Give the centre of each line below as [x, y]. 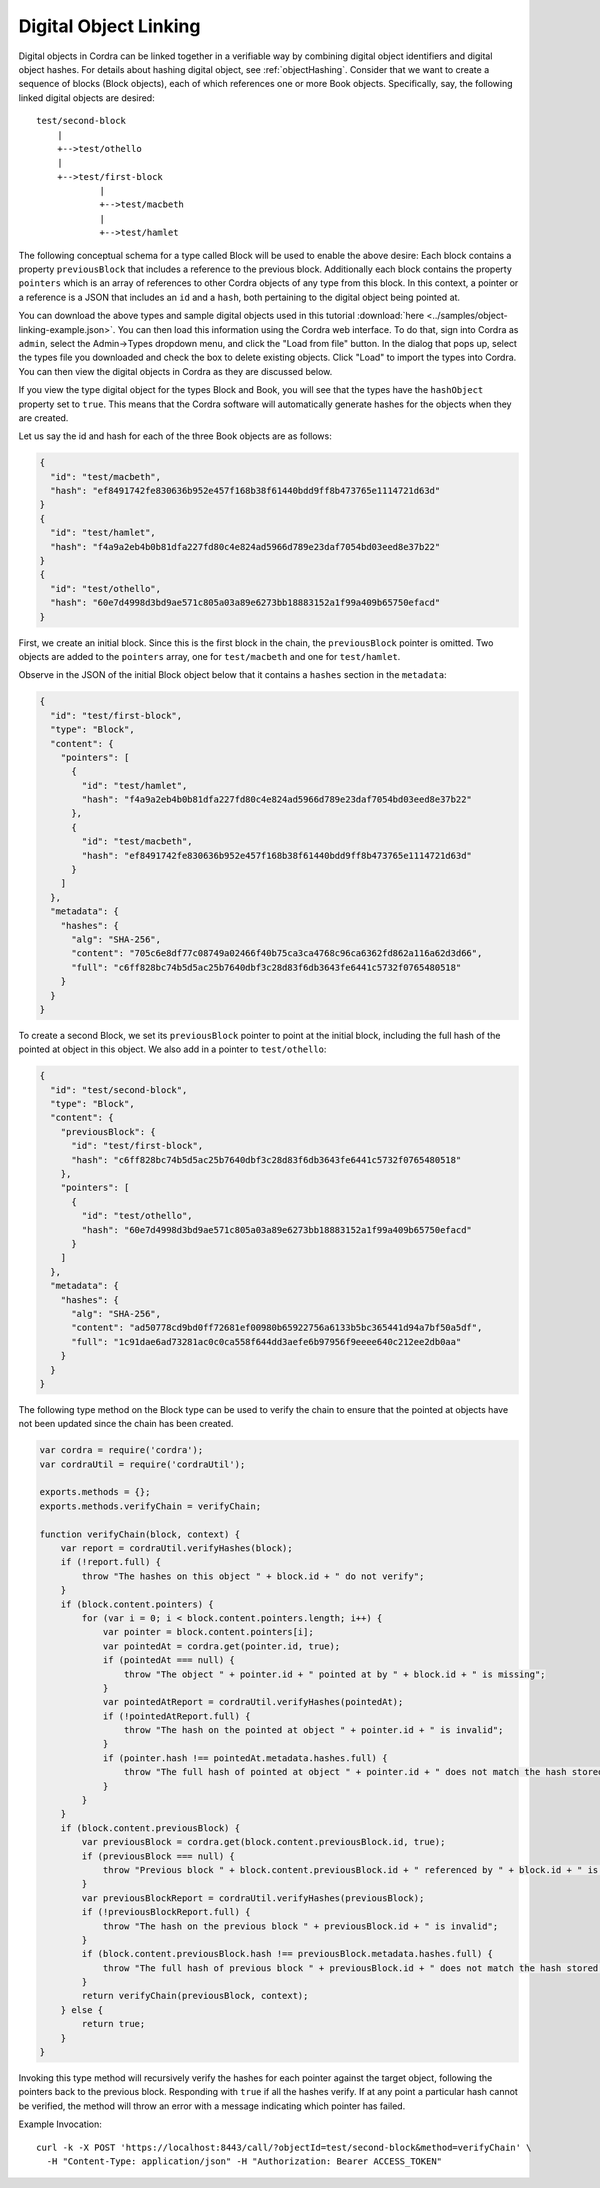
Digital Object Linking [109, 26]
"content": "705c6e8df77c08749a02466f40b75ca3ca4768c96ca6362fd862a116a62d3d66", [277, 953]
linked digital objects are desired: [86, 97]
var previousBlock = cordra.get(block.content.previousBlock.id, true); [263, 1842]
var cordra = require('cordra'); [121, 1450]
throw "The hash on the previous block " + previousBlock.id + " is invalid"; [300, 1926]
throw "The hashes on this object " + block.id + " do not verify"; [253, 1576]
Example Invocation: [60, 2124]
